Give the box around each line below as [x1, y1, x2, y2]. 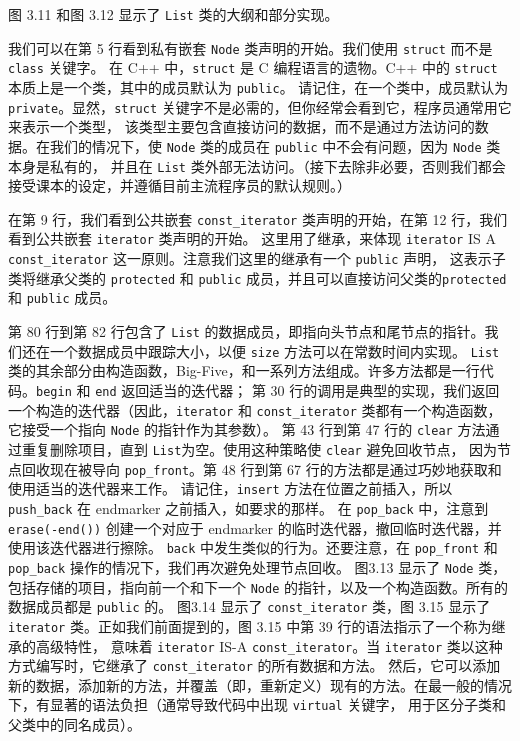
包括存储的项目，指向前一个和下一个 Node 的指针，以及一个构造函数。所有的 [8, 576, 508, 597]
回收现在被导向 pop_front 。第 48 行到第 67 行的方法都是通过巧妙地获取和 [21, 458, 502, 479]
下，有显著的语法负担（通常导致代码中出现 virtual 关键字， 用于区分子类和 [8, 694, 507, 715]
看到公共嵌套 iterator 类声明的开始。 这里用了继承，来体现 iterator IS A [8, 228, 496, 249]
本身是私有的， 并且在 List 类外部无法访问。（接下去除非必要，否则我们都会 [8, 155, 506, 176]
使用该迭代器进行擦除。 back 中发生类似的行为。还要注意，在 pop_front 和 [8, 537, 498, 558]
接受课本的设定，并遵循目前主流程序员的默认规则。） [8, 175, 351, 196]
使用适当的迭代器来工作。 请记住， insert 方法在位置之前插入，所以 [8, 478, 453, 499]
